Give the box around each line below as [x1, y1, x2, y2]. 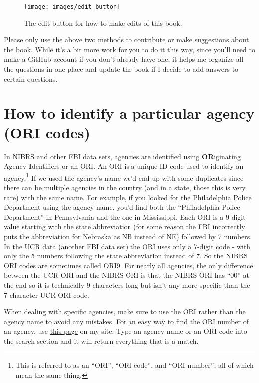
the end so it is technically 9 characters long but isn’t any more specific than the [4, 279, 250, 290]
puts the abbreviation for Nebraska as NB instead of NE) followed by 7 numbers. [4, 231, 252, 241]
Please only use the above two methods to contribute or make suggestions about [4, 34, 249, 45]
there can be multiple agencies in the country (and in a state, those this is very [4, 182, 246, 192]
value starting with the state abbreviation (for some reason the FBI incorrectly [4, 221, 245, 232]
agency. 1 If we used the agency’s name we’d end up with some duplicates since [4, 171, 244, 183]
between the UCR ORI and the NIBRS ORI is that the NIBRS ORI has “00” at [4, 270, 250, 280]
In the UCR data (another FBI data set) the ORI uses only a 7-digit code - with [4, 241, 251, 251]
